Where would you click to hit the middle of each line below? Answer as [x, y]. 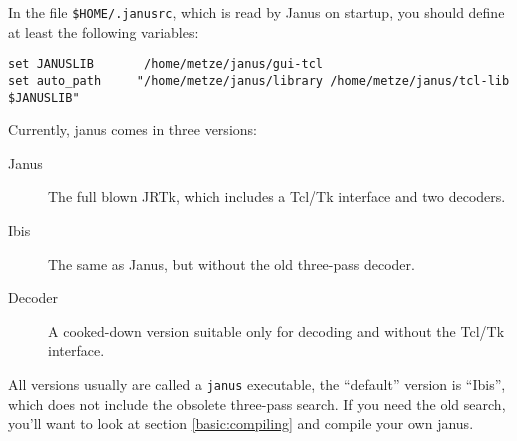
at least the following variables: [103, 31]
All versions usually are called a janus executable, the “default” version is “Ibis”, [257, 383]
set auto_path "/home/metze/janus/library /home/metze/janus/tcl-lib [259, 80]
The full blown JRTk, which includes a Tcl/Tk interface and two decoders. [277, 196]
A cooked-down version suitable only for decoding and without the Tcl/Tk [276, 330]
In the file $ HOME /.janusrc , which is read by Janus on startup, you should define [256, 12]
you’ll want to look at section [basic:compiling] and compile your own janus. [241, 423]
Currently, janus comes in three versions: [132, 129]
